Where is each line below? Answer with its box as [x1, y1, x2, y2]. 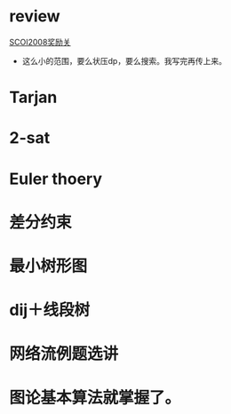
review [9, 6, 60, 27]
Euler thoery [9, 169, 103, 188]
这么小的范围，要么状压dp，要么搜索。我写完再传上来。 [21, 55, 227, 66]
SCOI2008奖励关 [9, 36, 71, 47]
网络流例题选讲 [9, 344, 119, 364]
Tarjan [9, 87, 58, 107]
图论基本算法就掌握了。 [9, 388, 181, 408]
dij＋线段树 [9, 300, 91, 321]
